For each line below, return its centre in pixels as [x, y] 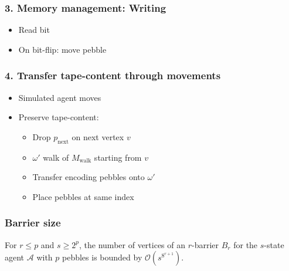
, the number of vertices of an [132, 244]
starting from [118, 157]
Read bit [34, 30]
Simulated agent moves [60, 97]
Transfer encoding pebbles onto [89, 177]
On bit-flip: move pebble [62, 49]
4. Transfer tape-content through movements [113, 75]
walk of [56, 157]
